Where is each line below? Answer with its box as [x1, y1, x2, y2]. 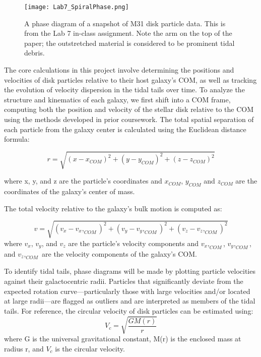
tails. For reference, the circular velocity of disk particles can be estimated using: [4, 305, 253, 316]
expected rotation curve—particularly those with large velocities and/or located [4, 285, 250, 296]
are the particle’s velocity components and [68, 237, 199, 248]
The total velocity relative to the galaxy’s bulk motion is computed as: [4, 203, 222, 213]
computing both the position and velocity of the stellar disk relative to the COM [4, 104, 253, 114]
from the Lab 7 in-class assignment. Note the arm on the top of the [24, 28, 232, 38]
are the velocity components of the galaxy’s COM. [42, 248, 197, 259]
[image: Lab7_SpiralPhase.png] [24, 4, 129, 11]
